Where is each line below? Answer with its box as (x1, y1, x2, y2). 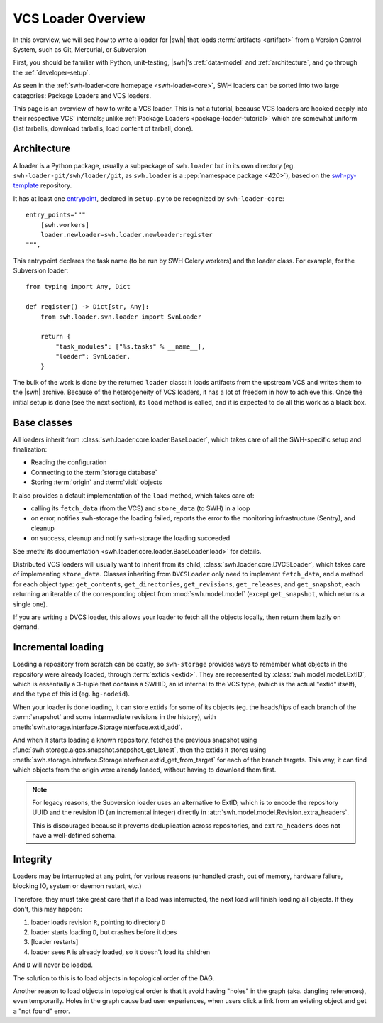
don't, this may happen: (13, 905, 83, 914)
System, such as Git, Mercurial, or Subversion (13, 45, 147, 53)
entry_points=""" (26, 211, 86, 219)
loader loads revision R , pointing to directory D (30, 918, 166, 926)
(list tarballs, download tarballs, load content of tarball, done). (13, 124, 194, 133)
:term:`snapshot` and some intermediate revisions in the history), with (13, 713, 216, 721)
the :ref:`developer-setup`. (13, 68, 91, 77)
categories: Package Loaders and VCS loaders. (13, 91, 152, 99)
